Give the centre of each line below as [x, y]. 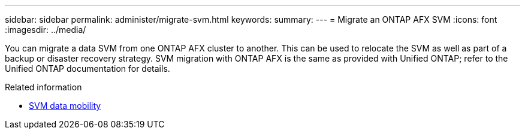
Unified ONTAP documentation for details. [87, 68]
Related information [43, 87]
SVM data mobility [65, 106]
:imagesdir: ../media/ [46, 30]
